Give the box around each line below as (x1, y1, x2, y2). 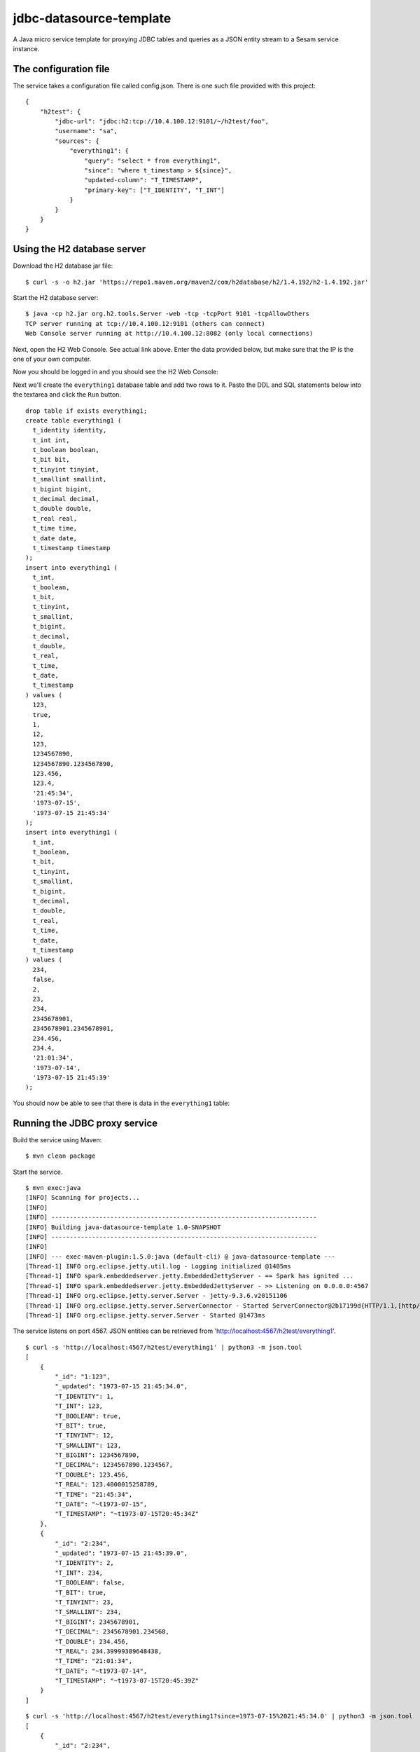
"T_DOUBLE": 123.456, (55, 1470, 129, 1479)
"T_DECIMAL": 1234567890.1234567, (55, 1461, 174, 1469)
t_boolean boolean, (32, 446, 99, 454)
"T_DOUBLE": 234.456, (55, 1637, 129, 1645)
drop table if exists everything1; (25, 406, 148, 415)
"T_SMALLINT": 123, (55, 1441, 122, 1449)
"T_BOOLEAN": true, (55, 1412, 122, 1420)
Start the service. (13, 1168, 63, 1176)
